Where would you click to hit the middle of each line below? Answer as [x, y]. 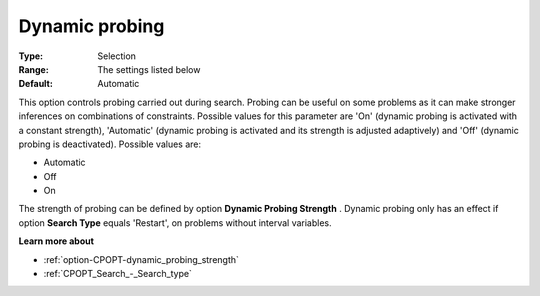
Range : [33, 69]
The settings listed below [149, 69]
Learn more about [56, 241]
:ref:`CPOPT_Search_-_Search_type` [117, 274]
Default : [36, 84]
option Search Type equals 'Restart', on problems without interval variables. [175, 222]
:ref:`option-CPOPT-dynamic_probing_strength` [141, 259]
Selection [117, 56]
